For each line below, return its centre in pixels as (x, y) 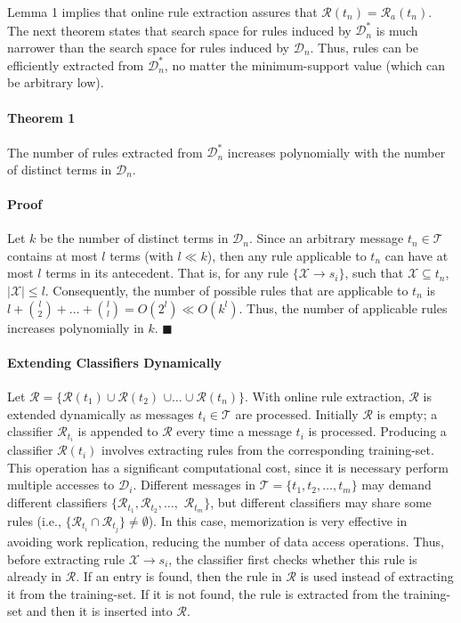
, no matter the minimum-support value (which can (304, 65)
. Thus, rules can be (364, 47)
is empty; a (407, 413)
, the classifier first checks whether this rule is (293, 558)
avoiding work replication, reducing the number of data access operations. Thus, (226, 542)
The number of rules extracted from (105, 152)
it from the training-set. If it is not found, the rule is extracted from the (203, 593)
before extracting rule (66, 558)
